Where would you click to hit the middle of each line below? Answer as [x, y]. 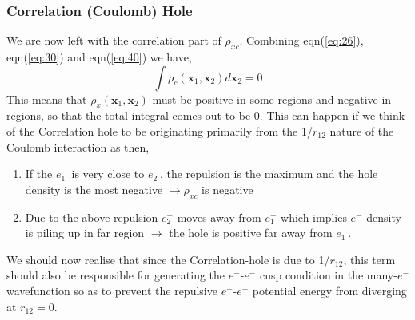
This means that [47, 99]
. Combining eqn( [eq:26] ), [301, 40]
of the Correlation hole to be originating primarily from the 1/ [160, 131]
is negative [227, 189]
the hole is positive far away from [251, 233]
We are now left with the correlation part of [114, 40]
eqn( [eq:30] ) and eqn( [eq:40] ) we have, [99, 57]
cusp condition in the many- [328, 275]
